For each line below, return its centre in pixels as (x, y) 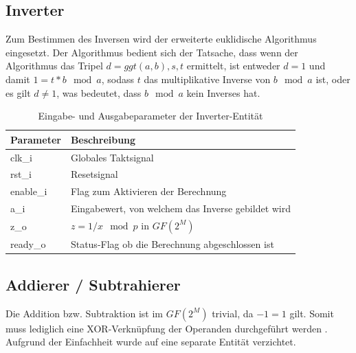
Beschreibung (103, 139)
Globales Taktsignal (112, 157)
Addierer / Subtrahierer (93, 284)
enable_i (29, 191)
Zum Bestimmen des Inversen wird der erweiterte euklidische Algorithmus (161, 39)
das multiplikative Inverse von (207, 79)
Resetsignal (94, 174)
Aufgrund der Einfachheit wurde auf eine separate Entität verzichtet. (151, 342)
